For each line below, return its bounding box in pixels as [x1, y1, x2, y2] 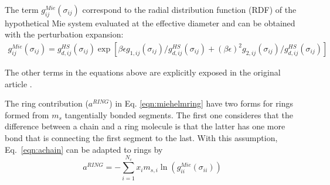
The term [5, 4, 39, 15]
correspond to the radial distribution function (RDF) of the [82, 4, 297, 15]
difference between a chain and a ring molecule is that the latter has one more [5, 120, 285, 132]
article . [5, 77, 32, 90]
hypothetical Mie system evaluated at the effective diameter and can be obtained [5, 16, 295, 29]
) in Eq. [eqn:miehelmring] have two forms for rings [109, 97, 293, 109]
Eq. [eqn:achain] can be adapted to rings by [5, 143, 163, 155]
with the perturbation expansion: [5, 28, 124, 40]
